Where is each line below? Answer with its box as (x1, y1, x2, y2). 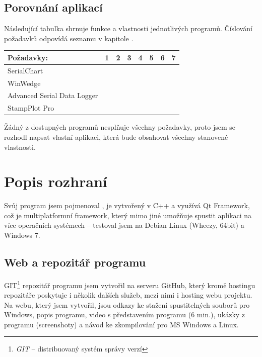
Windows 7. (4, 230, 40, 240)
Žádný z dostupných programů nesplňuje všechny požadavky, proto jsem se (4, 122, 236, 132)
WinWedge (8, 77, 41, 88)
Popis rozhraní (4, 171, 107, 192)
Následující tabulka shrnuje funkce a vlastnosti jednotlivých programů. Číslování (4, 23, 252, 34)
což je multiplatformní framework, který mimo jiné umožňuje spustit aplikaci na (4, 210, 252, 220)
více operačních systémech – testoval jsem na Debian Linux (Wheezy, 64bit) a (4, 220, 244, 230)
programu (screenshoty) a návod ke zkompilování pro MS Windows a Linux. (4, 319, 239, 329)
